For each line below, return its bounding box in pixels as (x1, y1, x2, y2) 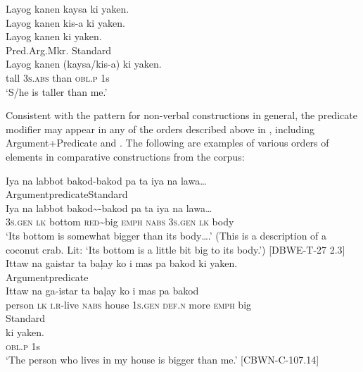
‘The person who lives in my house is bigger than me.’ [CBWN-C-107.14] (6, 352, 319, 367)
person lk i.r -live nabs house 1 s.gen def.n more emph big (6, 297, 252, 311)
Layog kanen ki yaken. (6, 29, 102, 44)
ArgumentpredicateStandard (6, 187, 128, 201)
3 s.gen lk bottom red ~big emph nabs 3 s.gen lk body (6, 214, 234, 229)
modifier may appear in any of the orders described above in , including (6, 121, 315, 136)
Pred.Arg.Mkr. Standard (6, 42, 112, 57)
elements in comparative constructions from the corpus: (6, 149, 245, 163)
